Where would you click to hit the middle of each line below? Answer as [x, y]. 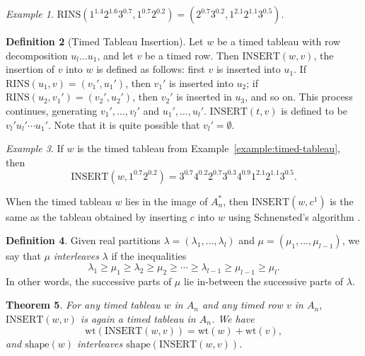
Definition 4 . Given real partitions [83, 240]
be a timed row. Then [192, 55]
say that [23, 256]
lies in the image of [167, 201]
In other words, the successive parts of [89, 281]
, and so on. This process [299, 97]
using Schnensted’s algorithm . [294, 216]
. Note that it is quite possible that [124, 124]
